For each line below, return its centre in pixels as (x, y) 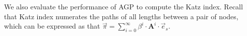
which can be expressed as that (52, 26)
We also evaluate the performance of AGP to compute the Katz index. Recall (124, 6)
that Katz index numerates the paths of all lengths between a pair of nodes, (121, 16)
